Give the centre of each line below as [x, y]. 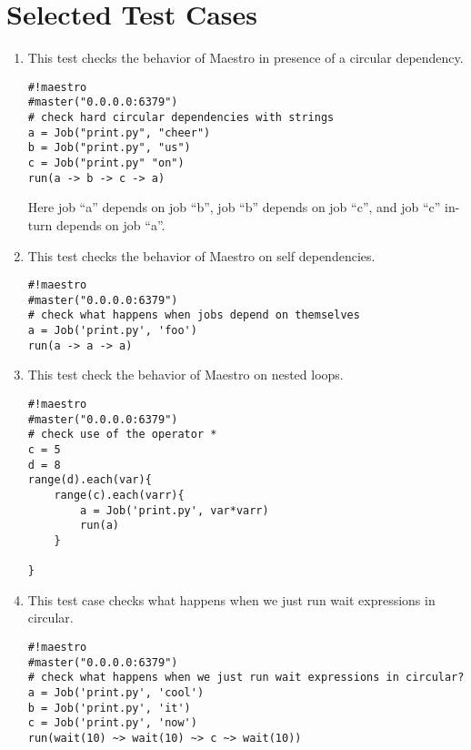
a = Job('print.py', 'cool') [116, 693]
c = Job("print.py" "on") [106, 163]
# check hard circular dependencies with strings [181, 118]
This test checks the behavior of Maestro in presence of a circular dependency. [246, 58]
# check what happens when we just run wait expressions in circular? [246, 678]
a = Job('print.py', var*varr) [175, 510]
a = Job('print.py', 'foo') [112, 331]
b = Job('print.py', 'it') [109, 708]
